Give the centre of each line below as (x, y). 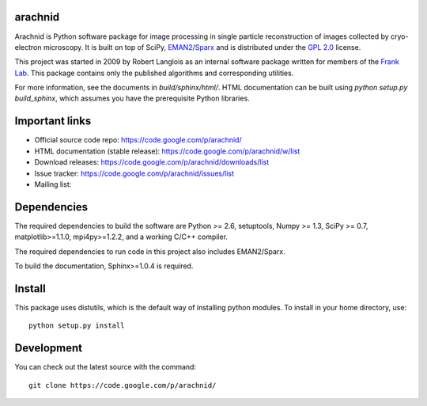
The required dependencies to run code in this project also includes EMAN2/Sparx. (150, 251)
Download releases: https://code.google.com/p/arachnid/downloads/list (152, 162)
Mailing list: (53, 184)
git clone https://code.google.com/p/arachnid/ (123, 385)
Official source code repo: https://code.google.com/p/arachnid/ (138, 140)
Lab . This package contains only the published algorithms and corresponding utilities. (154, 73)
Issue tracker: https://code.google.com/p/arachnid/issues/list (134, 173)
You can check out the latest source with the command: (106, 367)
